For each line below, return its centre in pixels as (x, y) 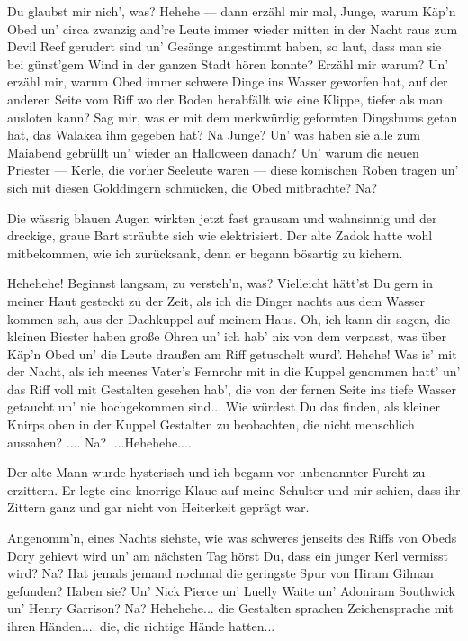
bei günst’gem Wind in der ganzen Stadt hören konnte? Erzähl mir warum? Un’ (228, 63)
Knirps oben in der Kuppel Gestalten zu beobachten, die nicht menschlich (211, 424)
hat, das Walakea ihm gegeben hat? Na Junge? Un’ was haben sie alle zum (214, 135)
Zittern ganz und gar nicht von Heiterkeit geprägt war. (158, 507)
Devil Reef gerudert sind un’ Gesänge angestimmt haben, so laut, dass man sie (225, 46)
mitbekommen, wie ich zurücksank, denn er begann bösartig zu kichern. (205, 253)
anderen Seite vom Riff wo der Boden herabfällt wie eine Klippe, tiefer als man (225, 99)
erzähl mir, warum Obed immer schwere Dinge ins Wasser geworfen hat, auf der (228, 81)
